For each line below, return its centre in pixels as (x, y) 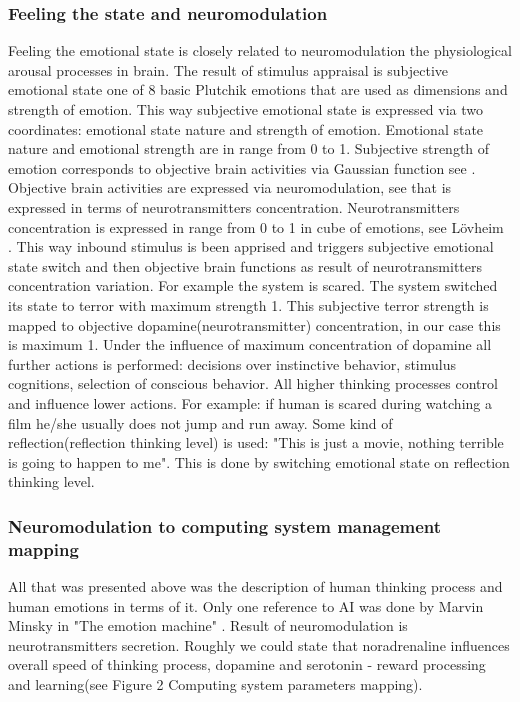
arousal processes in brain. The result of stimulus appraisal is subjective (228, 69)
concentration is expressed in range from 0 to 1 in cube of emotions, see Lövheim (256, 226)
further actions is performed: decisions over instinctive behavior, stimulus (232, 363)
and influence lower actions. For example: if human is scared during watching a (250, 402)
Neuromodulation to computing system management (225, 525)
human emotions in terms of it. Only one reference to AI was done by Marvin (246, 605)
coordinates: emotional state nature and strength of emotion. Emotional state (246, 128)
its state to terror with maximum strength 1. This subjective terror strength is (248, 304)
